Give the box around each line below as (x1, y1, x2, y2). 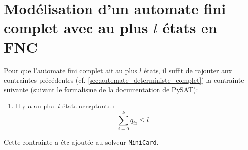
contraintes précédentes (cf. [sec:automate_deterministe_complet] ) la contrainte (4, 75, 244, 85)
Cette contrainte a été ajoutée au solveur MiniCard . (4, 137, 158, 147)
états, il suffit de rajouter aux (144, 65, 232, 75)
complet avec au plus (4, 18, 148, 38)
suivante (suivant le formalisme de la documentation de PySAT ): (4, 84, 198, 94)
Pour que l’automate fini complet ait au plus (4, 65, 137, 75)
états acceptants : (62, 101, 115, 111)
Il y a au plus (15, 101, 56, 111)
